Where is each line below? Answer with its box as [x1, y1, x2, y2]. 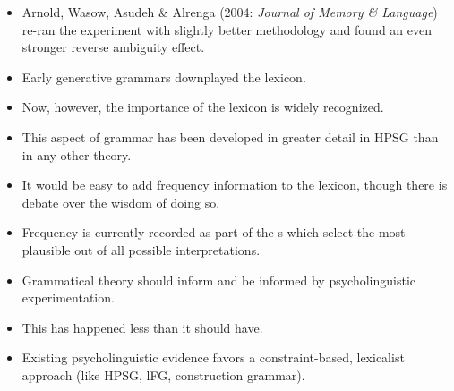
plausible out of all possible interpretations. [21, 240, 261, 259]
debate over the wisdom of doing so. [21, 192, 220, 211]
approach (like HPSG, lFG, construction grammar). [21, 365, 305, 384]
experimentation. [21, 288, 115, 307]
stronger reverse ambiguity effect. [21, 38, 205, 56]
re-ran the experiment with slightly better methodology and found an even [21, 20, 433, 38]
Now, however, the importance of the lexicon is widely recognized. [21, 98, 384, 116]
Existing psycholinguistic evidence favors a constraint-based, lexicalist [21, 348, 405, 367]
